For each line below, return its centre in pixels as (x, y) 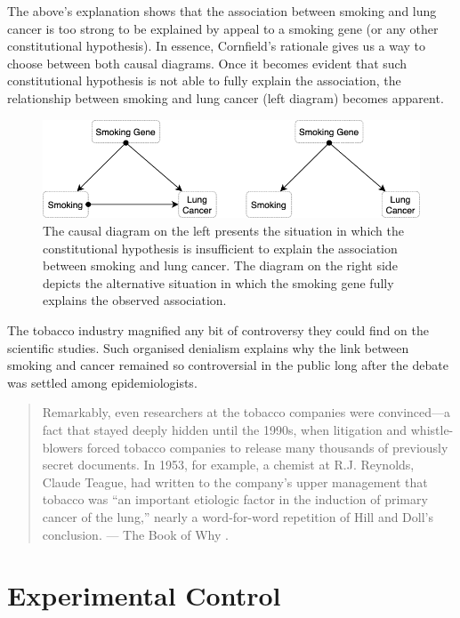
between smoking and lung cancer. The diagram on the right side (220, 265)
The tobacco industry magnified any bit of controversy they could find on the (218, 329)
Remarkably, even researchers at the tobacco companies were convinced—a (246, 412)
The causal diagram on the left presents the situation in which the (223, 230)
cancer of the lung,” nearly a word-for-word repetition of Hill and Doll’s (238, 516)
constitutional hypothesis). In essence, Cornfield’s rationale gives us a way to (217, 46)
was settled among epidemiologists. (102, 382)
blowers (63, 447)
